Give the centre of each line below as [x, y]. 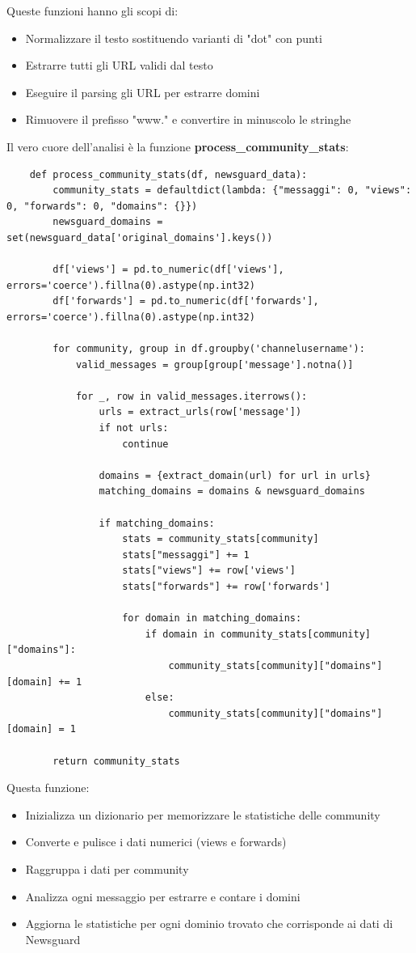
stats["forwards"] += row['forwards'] [226, 587]
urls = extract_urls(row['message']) [200, 412]
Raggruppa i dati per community [107, 868]
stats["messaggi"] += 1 [186, 555]
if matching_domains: [157, 523]
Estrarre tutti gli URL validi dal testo [119, 65]
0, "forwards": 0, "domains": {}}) [102, 206]
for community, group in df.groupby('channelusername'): [209, 349]
